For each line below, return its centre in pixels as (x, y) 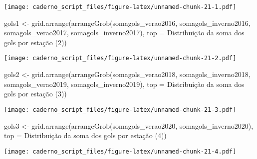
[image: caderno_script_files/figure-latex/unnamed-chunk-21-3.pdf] (120, 110)
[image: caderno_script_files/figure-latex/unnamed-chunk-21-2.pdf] (120, 58)
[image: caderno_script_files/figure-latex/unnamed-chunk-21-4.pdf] (120, 151)
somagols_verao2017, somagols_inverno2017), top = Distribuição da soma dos (124, 33)
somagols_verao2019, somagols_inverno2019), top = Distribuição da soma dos (124, 84)
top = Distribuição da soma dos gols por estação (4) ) (85, 135)
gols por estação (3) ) (35, 94)
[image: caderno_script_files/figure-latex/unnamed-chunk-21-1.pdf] (120, 7)
